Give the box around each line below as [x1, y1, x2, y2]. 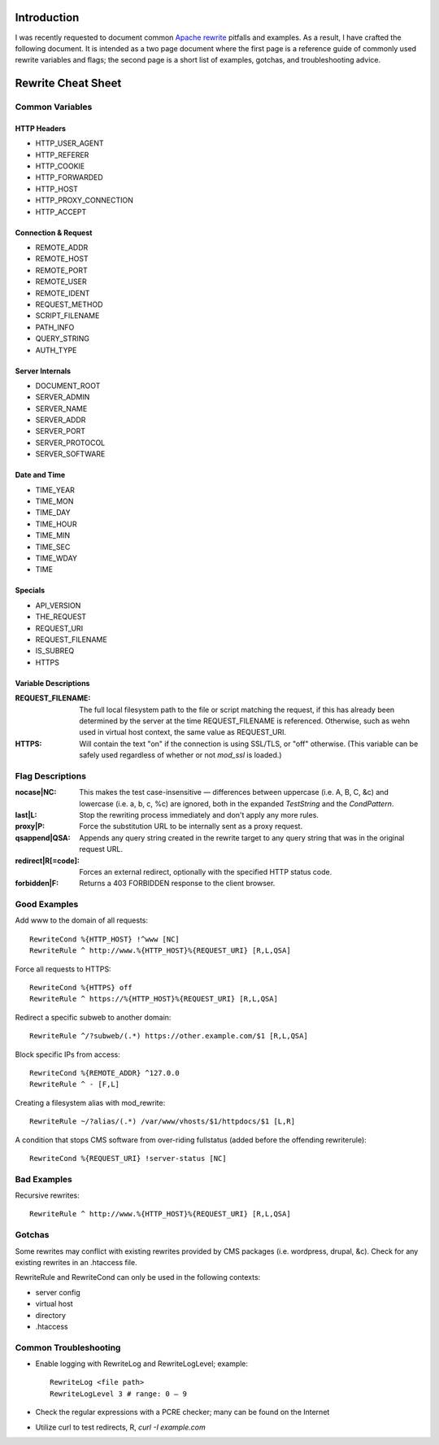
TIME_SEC [35, 542, 71, 552]
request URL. [79, 845, 124, 854]
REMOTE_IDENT [35, 288, 90, 298]
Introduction [15, 11, 80, 24]
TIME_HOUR [35, 519, 77, 529]
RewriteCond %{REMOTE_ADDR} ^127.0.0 [29, 1068, 180, 1077]
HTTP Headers [15, 123, 67, 133]
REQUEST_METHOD [35, 299, 103, 309]
